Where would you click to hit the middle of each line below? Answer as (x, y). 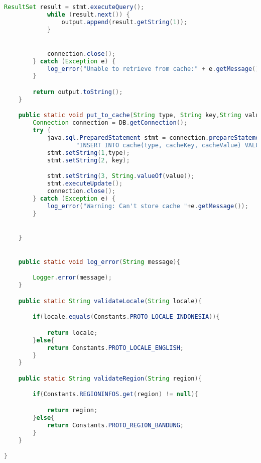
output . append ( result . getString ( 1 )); (124, 22)
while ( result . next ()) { (88, 14)
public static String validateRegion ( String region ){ (110, 378)
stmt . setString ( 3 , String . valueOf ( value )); (121, 176)
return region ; (72, 410)
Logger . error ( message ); (72, 278)
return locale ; (72, 333)
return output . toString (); (78, 92)
